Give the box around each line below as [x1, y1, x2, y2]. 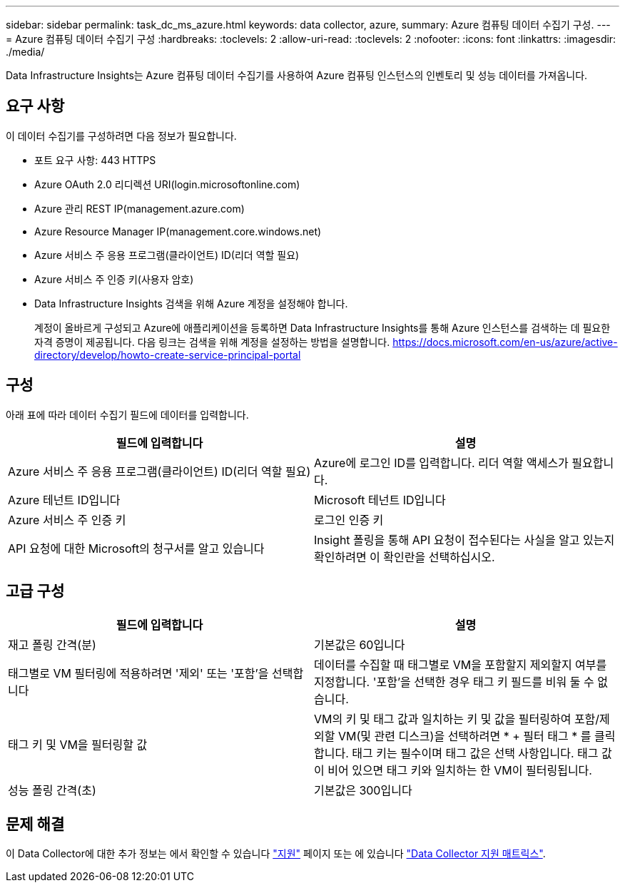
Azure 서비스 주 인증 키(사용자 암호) [34, 272, 194, 285]
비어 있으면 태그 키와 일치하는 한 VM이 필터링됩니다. [327, 762, 592, 777]
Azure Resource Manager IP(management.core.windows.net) [34, 225, 322, 238]
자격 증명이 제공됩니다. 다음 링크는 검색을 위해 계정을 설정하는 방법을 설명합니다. [34, 335, 390, 348]
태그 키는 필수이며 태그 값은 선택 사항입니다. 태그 [352, 745, 599, 760]
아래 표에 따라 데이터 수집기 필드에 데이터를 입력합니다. [6, 408, 249, 421]
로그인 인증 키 [314, 512, 384, 527]
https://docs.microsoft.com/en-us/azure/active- [392, 335, 618, 348]
